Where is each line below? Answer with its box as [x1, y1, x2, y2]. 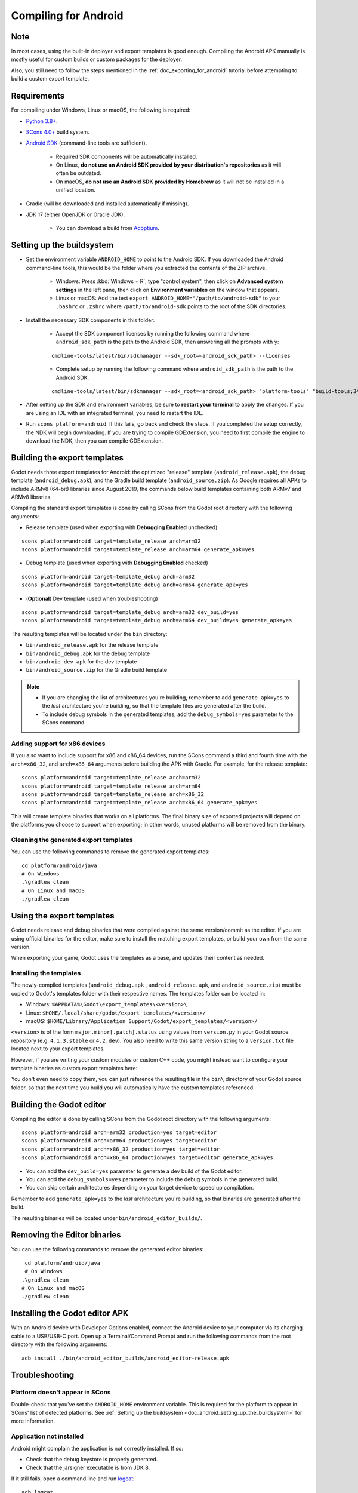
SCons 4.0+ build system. [26, 128, 89, 136]
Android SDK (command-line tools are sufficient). [26, 139, 147, 146]
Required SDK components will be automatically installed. [55, 153, 197, 160]
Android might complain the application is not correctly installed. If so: [11, 1445, 183, 1452]
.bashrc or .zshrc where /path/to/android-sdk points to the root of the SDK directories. [55, 303, 287, 310]
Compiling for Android [11, 9, 124, 22]
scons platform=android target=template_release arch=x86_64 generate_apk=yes [21, 799, 258, 806]
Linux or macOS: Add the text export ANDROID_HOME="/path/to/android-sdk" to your [55, 294, 280, 302]
